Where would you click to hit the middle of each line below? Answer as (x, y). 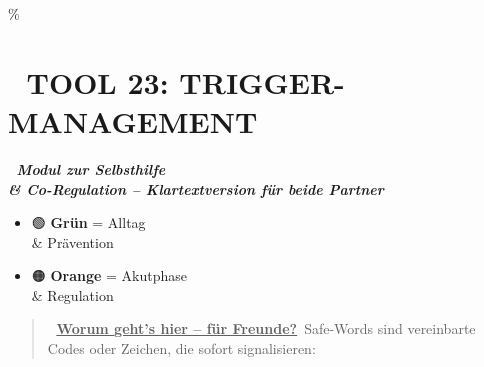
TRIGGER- (262, 81)
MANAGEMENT (133, 120)
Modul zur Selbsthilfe (91, 168)
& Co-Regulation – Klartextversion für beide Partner (196, 188)
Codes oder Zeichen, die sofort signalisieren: (181, 348)
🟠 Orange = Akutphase (109, 275)
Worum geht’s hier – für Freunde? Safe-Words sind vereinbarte (266, 328)
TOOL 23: (97, 81)
